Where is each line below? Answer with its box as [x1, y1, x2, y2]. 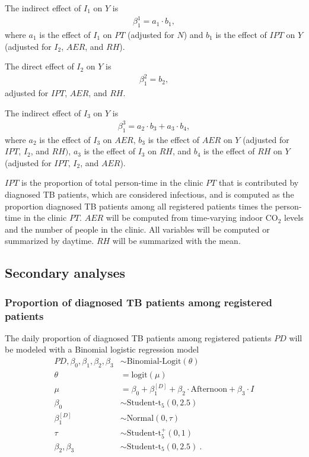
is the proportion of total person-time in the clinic [21, 176, 203, 189]
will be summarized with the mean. [112, 234, 241, 247]
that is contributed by [218, 176, 299, 189]
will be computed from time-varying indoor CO [106, 211, 278, 224]
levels [284, 211, 304, 224]
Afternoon [190, 385, 227, 394]
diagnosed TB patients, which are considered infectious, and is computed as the [5, 188, 294, 200]
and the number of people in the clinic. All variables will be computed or [5, 223, 270, 235]
